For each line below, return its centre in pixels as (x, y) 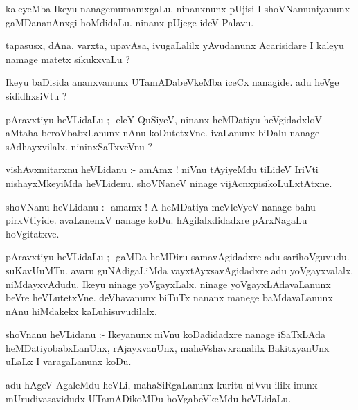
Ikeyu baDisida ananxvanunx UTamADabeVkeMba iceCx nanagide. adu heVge (172, 82)
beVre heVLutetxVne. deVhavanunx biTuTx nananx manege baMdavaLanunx (169, 297)
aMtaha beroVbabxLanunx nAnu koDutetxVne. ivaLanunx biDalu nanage (163, 133)
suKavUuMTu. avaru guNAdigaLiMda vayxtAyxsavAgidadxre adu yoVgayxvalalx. (180, 270)
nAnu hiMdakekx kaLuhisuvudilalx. (81, 311)
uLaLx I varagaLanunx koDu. (69, 361)
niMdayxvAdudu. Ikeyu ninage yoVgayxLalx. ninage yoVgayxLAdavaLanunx (168, 284)
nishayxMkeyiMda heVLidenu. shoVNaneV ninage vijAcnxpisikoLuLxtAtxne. (169, 182)
